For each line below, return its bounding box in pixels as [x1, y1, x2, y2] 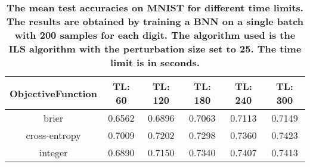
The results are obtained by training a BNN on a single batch [6, 14, 304, 28]
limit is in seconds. [110, 55, 200, 69]
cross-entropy [26, 128, 81, 142]
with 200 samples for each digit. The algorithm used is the [14, 28, 296, 42]
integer [39, 146, 68, 159]
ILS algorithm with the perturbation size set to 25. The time [8, 42, 302, 55]
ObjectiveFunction [10, 86, 98, 100]
